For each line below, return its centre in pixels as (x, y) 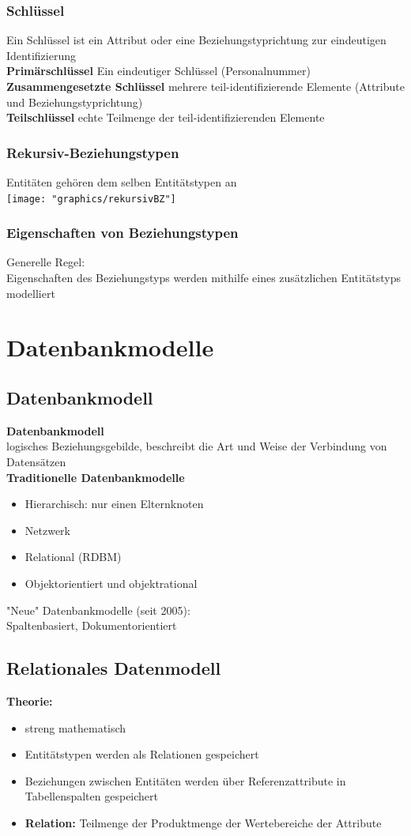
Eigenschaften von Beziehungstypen (123, 233)
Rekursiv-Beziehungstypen (93, 152)
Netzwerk (47, 530)
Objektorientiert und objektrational (111, 583)
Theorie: (30, 700)
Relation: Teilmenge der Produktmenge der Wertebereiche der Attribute (203, 822)
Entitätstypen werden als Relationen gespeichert (142, 754)
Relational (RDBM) (73, 557)
